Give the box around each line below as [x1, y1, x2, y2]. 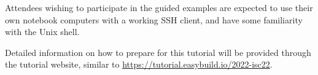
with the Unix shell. [5, 25, 80, 38]
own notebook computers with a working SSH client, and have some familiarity [5, 13, 303, 26]
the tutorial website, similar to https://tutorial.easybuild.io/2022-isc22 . [5, 58, 273, 71]
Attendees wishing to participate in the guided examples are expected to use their [5, 1, 313, 14]
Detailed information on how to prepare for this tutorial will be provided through [5, 45, 311, 58]
